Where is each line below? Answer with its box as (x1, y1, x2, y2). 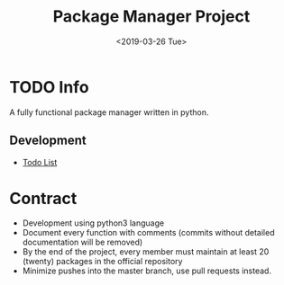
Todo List (22, 156, 58, 167)
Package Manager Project (52, 6, 251, 27)
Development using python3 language (22, 218, 165, 228)
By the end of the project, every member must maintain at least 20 (22, 246, 270, 257)
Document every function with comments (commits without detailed (22, 227, 275, 238)
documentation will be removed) (22, 236, 143, 248)
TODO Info (9, 76, 89, 97)
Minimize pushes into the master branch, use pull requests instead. (22, 265, 272, 276)
